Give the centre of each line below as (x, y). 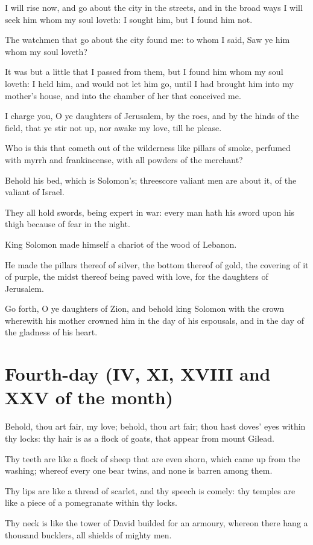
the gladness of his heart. (51, 332)
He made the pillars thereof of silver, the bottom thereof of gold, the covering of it (157, 264)
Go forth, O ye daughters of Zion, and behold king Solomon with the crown (145, 308)
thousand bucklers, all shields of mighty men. (88, 534)
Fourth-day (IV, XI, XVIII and (138, 374)
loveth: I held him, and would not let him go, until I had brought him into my (149, 83)
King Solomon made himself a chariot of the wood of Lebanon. (121, 244)
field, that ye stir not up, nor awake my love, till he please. (113, 127)
